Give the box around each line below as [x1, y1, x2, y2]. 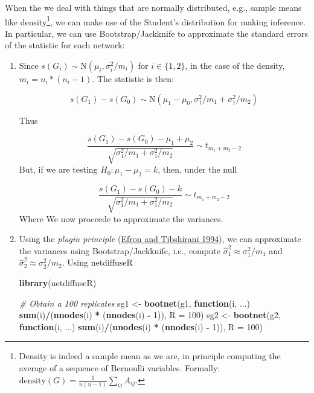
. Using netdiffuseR [62, 256, 133, 269]
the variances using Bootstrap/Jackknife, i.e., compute [19, 244, 220, 257]
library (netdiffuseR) [19, 276, 97, 289]
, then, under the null [158, 163, 237, 176]
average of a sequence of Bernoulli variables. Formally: [19, 362, 220, 374]
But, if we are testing [19, 163, 98, 176]
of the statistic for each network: [5, 39, 125, 51]
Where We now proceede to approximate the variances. [19, 212, 223, 225]
